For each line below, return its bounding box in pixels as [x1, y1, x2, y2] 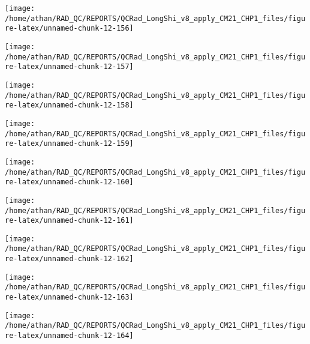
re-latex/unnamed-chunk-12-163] [5, 293, 134, 302]
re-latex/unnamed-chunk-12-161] [5, 216, 134, 225]
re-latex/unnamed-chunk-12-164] [5, 331, 134, 340]
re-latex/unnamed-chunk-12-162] [5, 255, 134, 264]
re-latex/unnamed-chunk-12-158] [5, 101, 134, 110]
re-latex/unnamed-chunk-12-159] [5, 139, 134, 148]
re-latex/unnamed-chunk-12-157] [5, 62, 134, 71]
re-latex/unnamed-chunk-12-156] [5, 24, 134, 33]
